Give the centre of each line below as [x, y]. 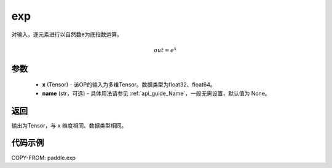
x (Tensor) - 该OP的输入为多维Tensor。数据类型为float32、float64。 [129, 85]
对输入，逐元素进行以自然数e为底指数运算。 [67, 34]
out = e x [165, 50]
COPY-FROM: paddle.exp [44, 158]
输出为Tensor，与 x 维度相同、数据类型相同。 [69, 125]
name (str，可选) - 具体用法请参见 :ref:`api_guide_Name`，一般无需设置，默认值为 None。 [156, 93]
